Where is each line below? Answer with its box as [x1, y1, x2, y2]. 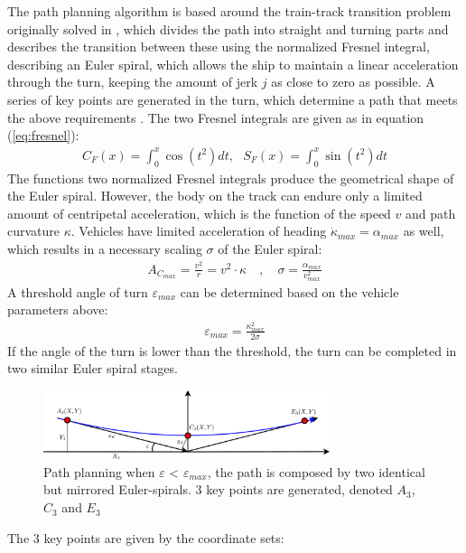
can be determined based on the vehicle [180, 282, 399, 301]
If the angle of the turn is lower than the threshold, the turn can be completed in [7, 341, 457, 360]
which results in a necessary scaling [7, 239, 202, 258]
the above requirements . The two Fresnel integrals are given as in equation [7, 108, 424, 127]
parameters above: [7, 300, 108, 319]
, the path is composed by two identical [207, 462, 425, 481]
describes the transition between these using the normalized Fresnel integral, [7, 37, 430, 56]
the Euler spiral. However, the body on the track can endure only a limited [7, 186, 423, 205]
